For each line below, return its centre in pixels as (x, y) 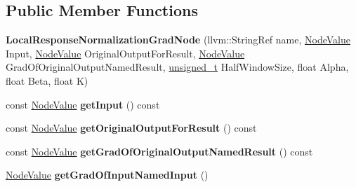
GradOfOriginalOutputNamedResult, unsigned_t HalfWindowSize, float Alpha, (177, 67)
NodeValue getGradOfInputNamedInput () (107, 175)
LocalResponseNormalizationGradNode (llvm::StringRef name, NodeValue (178, 40)
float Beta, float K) (47, 80)
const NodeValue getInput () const (83, 104)
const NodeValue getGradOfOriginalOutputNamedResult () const (159, 151)
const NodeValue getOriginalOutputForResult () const (131, 128)
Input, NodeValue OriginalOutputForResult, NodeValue (125, 53)
